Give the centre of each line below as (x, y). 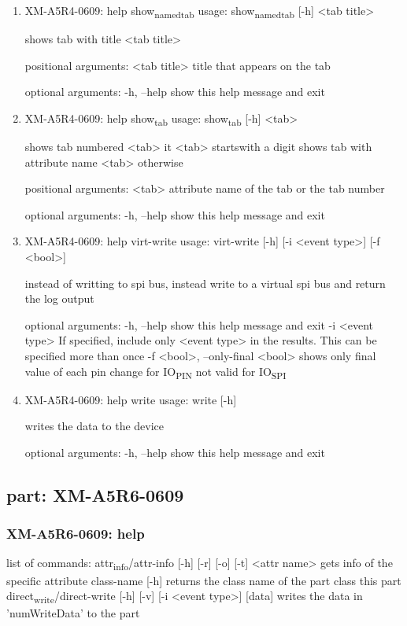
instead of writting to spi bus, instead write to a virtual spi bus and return (205, 283)
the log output (59, 298)
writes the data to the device (94, 426)
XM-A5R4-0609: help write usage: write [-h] (131, 399)
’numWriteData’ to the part (73, 613)
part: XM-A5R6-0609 (95, 494)
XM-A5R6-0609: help (76, 534)
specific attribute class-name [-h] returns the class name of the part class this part (204, 580)
